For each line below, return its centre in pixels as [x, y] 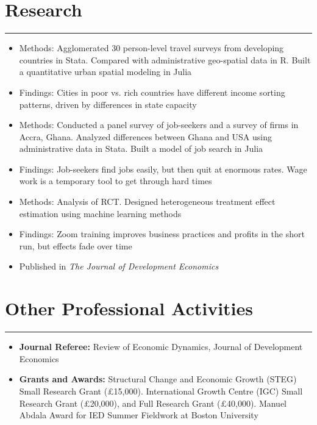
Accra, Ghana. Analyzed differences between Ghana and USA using [145, 136]
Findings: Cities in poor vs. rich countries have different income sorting [152, 92]
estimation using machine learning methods [100, 213]
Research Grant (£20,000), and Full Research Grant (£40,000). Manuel [153, 403]
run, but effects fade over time [76, 245]
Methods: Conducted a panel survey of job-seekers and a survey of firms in [159, 125]
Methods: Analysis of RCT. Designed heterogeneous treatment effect [147, 202]
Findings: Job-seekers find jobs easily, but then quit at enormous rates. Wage [163, 169]
